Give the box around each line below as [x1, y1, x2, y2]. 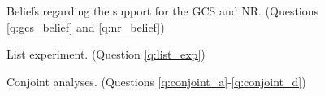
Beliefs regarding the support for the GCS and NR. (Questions [6, 2, 319, 19]
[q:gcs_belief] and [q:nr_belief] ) [6, 18, 165, 35]
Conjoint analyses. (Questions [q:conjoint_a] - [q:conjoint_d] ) [6, 72, 306, 89]
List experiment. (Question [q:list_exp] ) [6, 46, 206, 63]
